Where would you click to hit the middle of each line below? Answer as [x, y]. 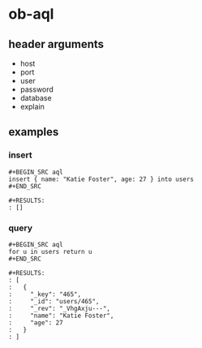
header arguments [56, 44]
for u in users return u [50, 251]
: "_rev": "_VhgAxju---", [60, 308]
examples [34, 132]
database [36, 98]
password [37, 89]
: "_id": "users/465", [54, 301]
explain [32, 107]
